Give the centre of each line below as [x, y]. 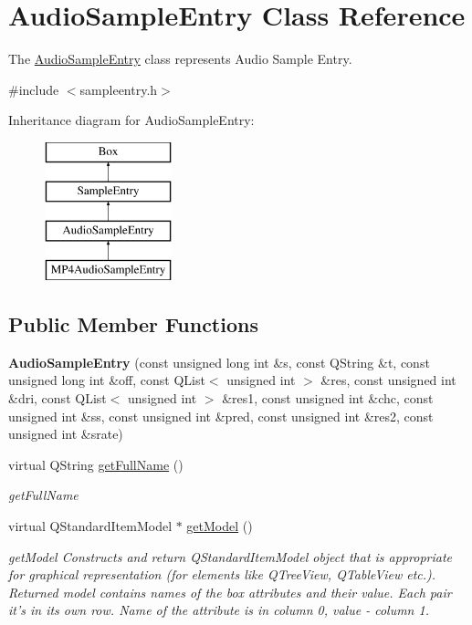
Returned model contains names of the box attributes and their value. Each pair [230, 592]
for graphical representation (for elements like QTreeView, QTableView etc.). [222, 574]
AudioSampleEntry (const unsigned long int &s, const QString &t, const [219, 362]
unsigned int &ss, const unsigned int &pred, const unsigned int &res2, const [221, 416]
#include [34, 89]
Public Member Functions [133, 324]
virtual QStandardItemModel [90, 526]
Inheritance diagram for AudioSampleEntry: [131, 120]
